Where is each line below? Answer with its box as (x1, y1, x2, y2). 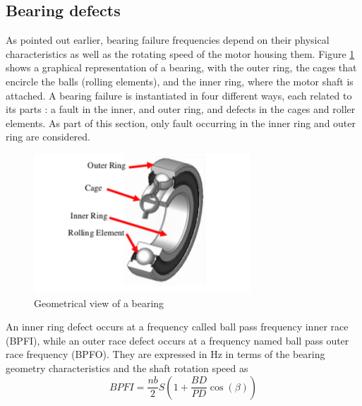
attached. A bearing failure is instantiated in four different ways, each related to (6, 88, 352, 102)
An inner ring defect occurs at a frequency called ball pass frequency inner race (6, 319, 349, 334)
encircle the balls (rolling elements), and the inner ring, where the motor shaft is (6, 73, 354, 88)
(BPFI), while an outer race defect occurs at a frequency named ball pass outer (6, 333, 349, 347)
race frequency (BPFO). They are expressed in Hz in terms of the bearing (6, 347, 325, 362)
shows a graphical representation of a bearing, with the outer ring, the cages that (6, 60, 357, 75)
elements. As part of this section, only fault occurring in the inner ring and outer (6, 115, 356, 130)
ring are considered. (6, 129, 90, 144)
